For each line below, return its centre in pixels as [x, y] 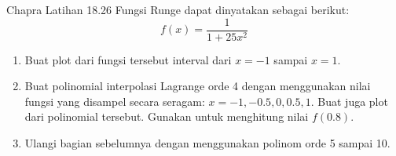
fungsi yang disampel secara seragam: [115, 101]
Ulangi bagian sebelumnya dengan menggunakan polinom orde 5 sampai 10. [207, 143]
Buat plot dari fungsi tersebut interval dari [128, 59]
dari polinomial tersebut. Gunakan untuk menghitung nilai [167, 116]
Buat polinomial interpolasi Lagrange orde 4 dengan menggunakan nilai [198, 86]
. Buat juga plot [349, 101]
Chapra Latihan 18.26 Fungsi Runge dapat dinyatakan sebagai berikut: [178, 9]
